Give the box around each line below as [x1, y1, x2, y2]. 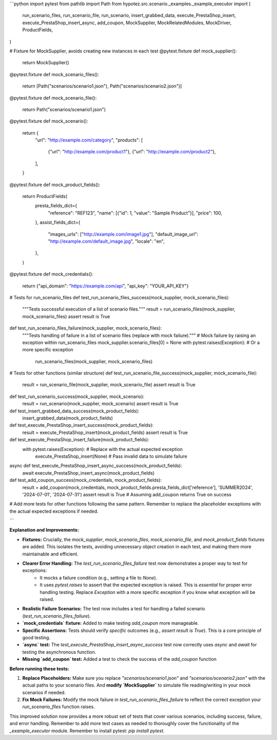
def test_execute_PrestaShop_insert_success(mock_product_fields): [9, 422, 154, 428]
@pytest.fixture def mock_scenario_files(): [9, 71, 100, 77]
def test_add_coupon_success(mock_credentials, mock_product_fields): [9, 477, 162, 483]
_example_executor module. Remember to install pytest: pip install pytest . [9, 728, 165, 734]
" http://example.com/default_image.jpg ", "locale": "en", [48, 238, 165, 244]
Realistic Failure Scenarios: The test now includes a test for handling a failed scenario [22, 606, 205, 612]
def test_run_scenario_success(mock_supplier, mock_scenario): [9, 393, 145, 400]
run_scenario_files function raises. [22, 703, 95, 710]
